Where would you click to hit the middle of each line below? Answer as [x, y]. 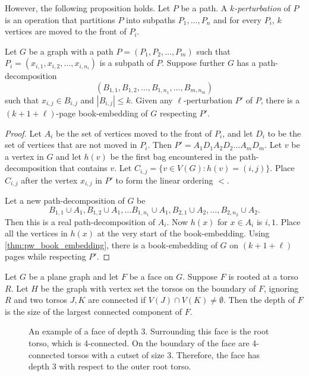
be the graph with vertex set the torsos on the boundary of [148, 288]
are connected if [117, 300]
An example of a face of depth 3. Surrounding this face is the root [149, 331]
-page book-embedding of [102, 113]
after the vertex [49, 180]
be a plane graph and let [74, 277]
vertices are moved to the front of [66, 31]
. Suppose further [193, 63]
